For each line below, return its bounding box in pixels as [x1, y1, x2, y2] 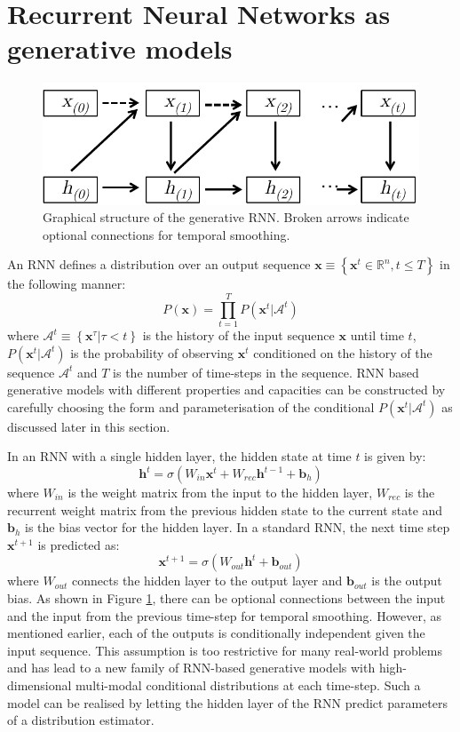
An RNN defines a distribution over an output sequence [7, 255, 311, 274]
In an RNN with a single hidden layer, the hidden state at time [7, 447, 352, 465]
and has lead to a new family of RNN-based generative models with [7, 658, 376, 677]
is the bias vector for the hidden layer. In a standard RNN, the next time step [25, 518, 450, 537]
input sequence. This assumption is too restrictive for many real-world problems [7, 640, 442, 659]
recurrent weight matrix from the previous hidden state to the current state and [7, 500, 443, 519]
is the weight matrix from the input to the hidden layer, [67, 483, 373, 501]
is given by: [364, 447, 426, 465]
